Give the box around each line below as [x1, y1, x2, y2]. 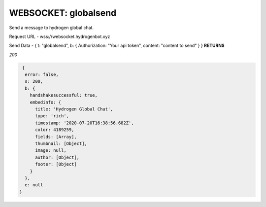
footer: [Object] [35, 162, 77, 167]
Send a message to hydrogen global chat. [9, 25, 94, 31]
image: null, [35, 148, 66, 153]
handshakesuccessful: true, [30, 93, 98, 98]
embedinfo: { [30, 99, 62, 105]
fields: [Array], [35, 134, 77, 139]
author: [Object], [35, 154, 80, 160]
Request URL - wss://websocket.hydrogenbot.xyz [9, 34, 110, 39]
